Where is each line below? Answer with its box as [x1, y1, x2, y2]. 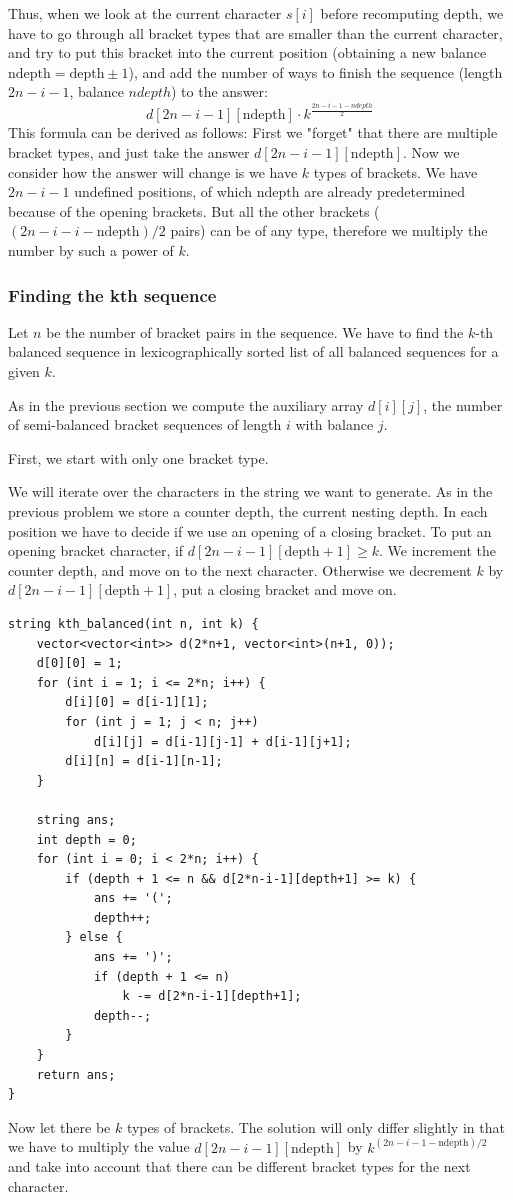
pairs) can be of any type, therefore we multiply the [170, 220, 488, 241]
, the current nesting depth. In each [270, 501, 488, 522]
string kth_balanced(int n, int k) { [8, 616, 259, 631]
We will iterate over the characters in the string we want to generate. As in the [8, 481, 493, 502]
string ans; [36, 812, 116, 827]
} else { [65, 930, 123, 945]
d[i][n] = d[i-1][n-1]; [65, 754, 223, 769]
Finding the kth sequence [8, 282, 217, 307]
